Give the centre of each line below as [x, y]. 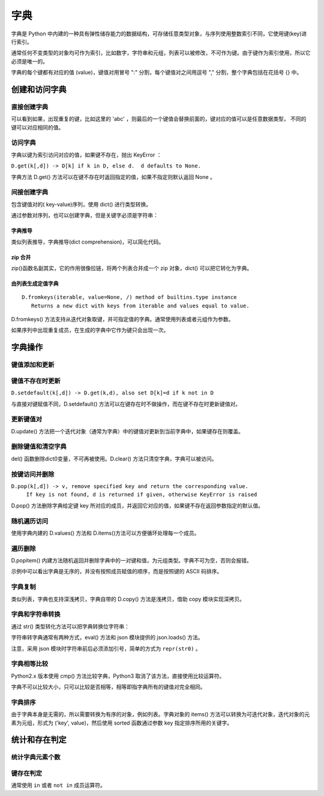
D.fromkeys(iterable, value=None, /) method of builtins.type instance [129, 297]
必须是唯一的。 [29, 61]
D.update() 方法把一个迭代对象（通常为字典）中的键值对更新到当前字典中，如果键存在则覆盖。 [127, 431]
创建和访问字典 [39, 89]
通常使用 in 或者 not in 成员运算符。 [58, 785]
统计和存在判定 [39, 740]
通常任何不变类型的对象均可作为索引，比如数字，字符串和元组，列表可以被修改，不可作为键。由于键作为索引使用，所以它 [161, 53]
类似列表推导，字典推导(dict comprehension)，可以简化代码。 [88, 242]
